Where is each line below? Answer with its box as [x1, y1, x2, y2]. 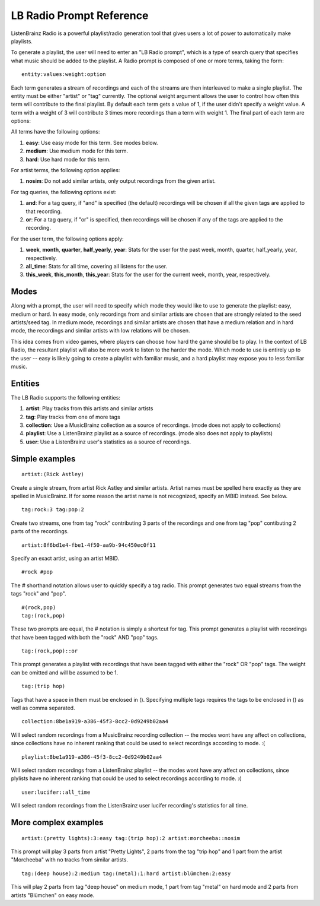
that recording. [25, 208, 62, 215]
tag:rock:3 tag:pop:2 [21, 506, 84, 513]
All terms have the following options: [11, 128, 100, 135]
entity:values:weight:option [21, 71, 106, 78]
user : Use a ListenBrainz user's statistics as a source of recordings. [25, 438, 191, 445]
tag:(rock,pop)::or [21, 648, 78, 654]
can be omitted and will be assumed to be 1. [11, 669, 119, 676]
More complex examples [11, 817, 104, 828]
